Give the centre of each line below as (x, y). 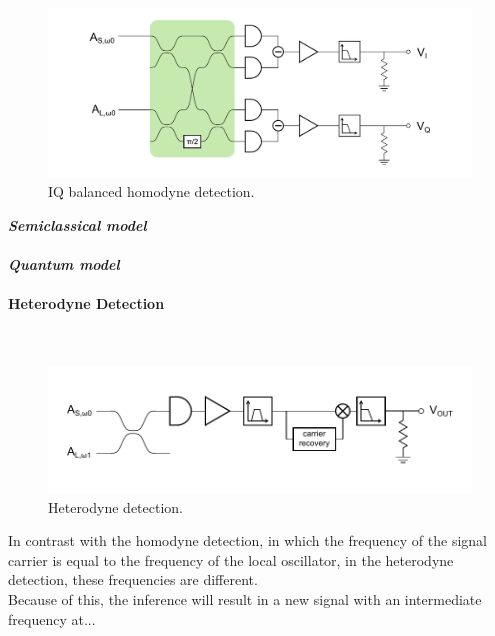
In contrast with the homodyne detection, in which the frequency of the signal (247, 540)
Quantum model (64, 263)
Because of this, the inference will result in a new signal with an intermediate (245, 598)
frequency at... (52, 618)
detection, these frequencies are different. (133, 579)
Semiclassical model (77, 224)
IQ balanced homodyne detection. (151, 190)
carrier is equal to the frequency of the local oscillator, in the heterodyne (231, 559)
